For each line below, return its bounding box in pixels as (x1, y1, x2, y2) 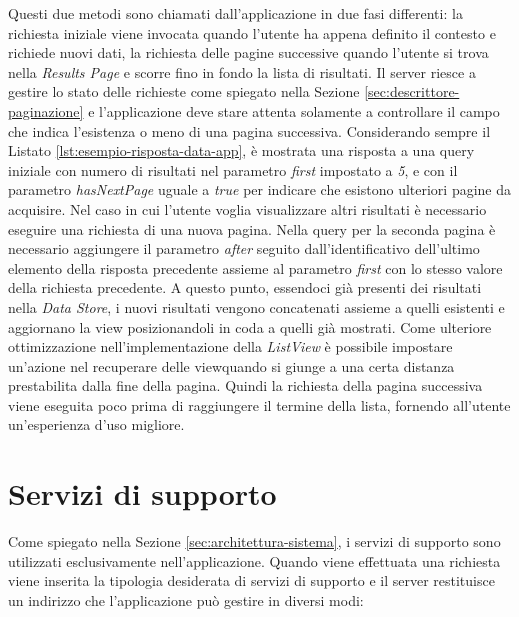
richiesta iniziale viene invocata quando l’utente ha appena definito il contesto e (8, 22, 496, 43)
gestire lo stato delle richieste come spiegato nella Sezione (8, 81, 360, 102)
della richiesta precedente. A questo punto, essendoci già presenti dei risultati (8, 277, 482, 298)
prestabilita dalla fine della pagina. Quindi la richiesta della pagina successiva (8, 375, 483, 396)
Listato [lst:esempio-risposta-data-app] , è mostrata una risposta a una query (8, 140, 475, 161)
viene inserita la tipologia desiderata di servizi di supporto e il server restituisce (8, 570, 495, 591)
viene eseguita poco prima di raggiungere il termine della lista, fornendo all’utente (8, 394, 511, 415)
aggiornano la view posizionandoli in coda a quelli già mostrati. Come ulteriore (8, 316, 492, 337)
